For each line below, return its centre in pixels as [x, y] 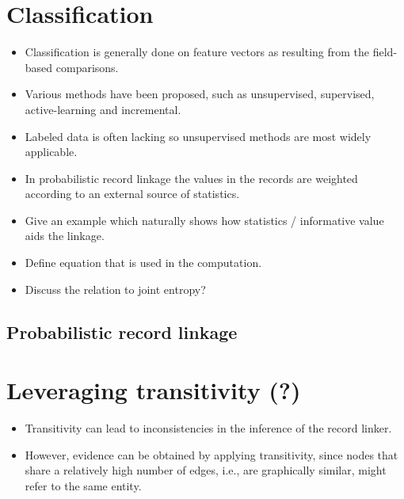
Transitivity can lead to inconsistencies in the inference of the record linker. [208, 428]
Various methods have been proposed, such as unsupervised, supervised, [200, 94]
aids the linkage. [65, 236]
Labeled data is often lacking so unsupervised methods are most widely [198, 136]
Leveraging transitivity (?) [154, 390]
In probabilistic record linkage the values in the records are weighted [191, 178]
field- [385, 52]
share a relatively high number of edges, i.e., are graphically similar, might [206, 470]
